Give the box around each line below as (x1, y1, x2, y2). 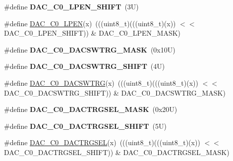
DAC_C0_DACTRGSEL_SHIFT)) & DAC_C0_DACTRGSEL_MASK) (4, 147, 230, 157)
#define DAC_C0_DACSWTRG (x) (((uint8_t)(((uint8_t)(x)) (4, 77, 198, 88)
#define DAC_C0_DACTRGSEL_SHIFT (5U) (4, 120, 167, 131)
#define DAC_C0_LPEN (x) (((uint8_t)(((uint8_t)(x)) (4, 18, 176, 28)
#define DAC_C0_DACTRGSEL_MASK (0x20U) (4, 104, 177, 114)
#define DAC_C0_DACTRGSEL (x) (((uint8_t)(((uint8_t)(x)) (4, 137, 200, 148)
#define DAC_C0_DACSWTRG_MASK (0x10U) (4, 44, 175, 54)
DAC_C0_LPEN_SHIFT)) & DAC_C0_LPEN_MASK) (4, 28, 181, 38)
